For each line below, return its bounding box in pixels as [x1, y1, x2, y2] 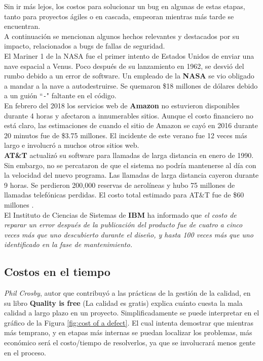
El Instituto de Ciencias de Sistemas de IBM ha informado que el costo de [4, 209, 237, 220]
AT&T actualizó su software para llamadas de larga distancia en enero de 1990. [4, 149, 254, 160]
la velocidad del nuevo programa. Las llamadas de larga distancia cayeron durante [4, 170, 259, 180]
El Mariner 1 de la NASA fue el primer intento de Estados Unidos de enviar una [4, 50, 254, 61]
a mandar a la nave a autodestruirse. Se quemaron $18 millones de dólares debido [4, 80, 258, 91]
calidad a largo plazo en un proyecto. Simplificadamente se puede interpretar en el [4, 307, 259, 318]
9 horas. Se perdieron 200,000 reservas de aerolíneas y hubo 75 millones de [4, 179, 235, 190]
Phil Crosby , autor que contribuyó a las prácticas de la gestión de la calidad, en [4, 288, 251, 298]
